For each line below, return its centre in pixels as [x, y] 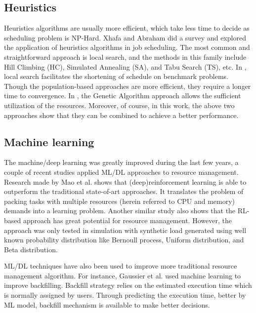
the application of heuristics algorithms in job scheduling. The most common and [127, 47]
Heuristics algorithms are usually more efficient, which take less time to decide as [127, 28]
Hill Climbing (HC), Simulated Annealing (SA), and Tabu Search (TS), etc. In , [125, 66]
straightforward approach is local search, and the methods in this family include [125, 57]
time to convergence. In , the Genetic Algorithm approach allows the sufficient [123, 96]
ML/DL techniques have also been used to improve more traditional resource [121, 266]
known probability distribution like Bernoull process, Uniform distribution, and [124, 240]
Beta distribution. [31, 249]
